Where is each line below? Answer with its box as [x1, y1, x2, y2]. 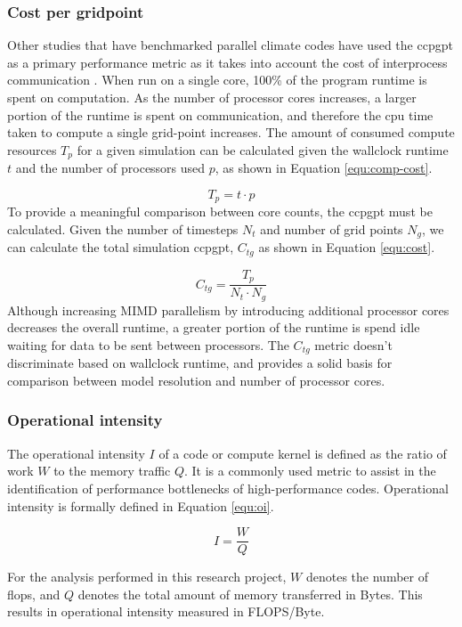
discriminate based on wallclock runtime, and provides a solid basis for [7, 354, 393, 372]
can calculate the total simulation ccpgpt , [7, 238, 234, 256]
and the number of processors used [15, 159, 206, 177]
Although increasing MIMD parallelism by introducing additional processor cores [7, 300, 450, 319]
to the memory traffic [53, 461, 171, 480]
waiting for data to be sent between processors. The [7, 335, 289, 354]
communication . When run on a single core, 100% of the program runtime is [7, 70, 427, 89]
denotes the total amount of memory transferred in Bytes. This [77, 584, 423, 603]
